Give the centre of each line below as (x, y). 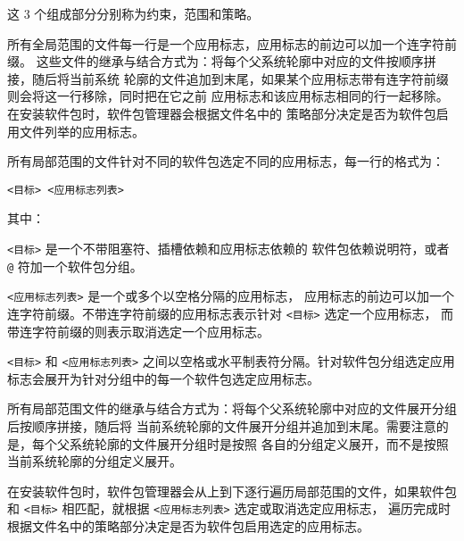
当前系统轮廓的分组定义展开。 (95, 461)
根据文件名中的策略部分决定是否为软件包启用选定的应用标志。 (188, 526)
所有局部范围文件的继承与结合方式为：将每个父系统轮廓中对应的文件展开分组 (232, 408)
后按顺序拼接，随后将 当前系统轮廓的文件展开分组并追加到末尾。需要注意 (222, 426)
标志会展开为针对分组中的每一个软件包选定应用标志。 (163, 378)
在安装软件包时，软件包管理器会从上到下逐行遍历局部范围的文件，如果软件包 (232, 491)
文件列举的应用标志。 (82, 131)
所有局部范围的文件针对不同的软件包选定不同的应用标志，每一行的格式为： (226, 161)
